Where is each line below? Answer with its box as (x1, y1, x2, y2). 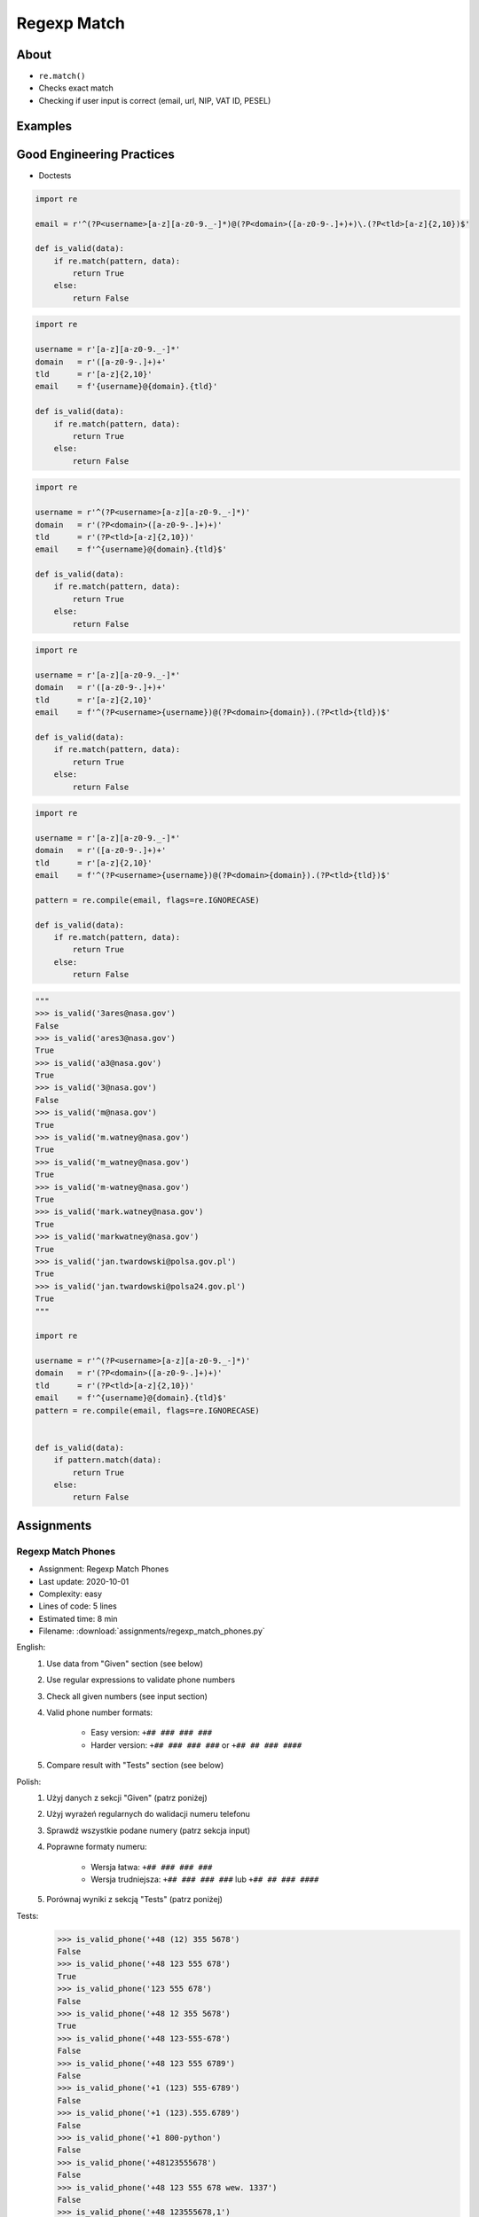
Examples (16, 118, 73, 133)
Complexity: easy (38, 1588, 102, 1599)
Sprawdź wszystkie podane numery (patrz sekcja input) (46, 1825, 251, 1836)
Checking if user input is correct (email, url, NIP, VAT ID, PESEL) (38, 95, 271, 106)
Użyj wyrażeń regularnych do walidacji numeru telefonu (46, 1809, 250, 1820)
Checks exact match (38, 82, 114, 93)
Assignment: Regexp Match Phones (38, 1563, 169, 1574)
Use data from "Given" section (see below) (46, 1658, 204, 1669)
